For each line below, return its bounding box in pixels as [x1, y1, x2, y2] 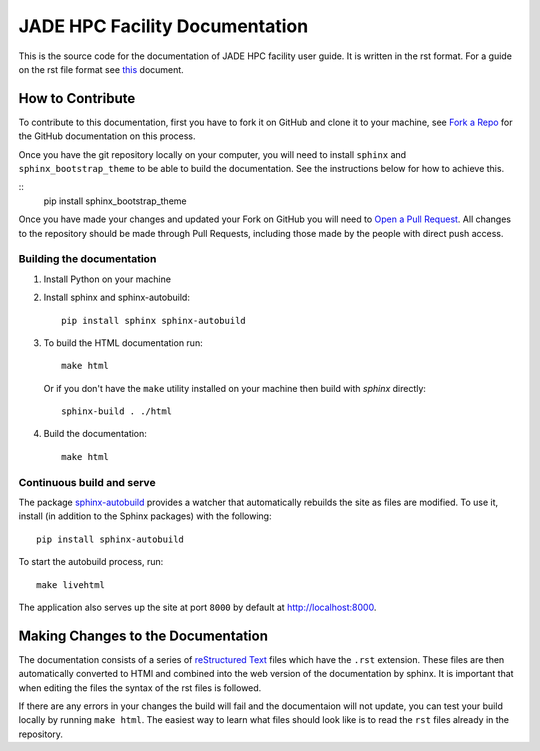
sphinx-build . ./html [61, 406, 173, 417]
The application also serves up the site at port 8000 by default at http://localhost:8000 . [18, 601, 377, 613]
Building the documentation [18, 252, 157, 266]
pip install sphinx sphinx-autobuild [61, 315, 247, 326]
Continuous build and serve [18, 475, 156, 489]
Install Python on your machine [43, 273, 172, 285]
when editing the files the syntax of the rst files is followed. [18, 681, 262, 694]
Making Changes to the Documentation [18, 627, 269, 644]
